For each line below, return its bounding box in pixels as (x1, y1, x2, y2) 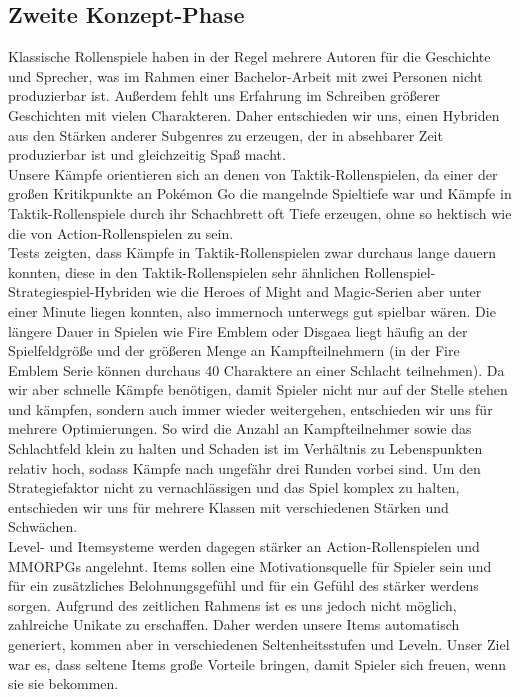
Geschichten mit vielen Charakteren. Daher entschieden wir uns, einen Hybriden (8, 104, 500, 125)
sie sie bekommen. (8, 673, 119, 694)
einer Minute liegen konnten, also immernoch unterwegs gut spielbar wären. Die (8, 300, 496, 321)
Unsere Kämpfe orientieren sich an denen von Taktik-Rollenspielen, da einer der (8, 163, 498, 184)
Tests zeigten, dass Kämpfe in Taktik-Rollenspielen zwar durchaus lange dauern (8, 242, 497, 263)
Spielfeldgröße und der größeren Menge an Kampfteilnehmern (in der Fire (8, 340, 460, 361)
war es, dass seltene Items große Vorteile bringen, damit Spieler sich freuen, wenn (8, 653, 507, 674)
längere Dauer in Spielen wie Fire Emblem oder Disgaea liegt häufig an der (8, 320, 468, 341)
